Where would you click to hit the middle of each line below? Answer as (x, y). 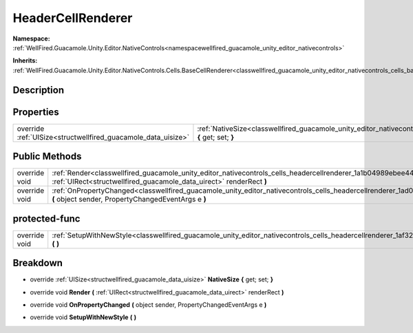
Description (39, 90)
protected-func (46, 218)
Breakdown (38, 263)
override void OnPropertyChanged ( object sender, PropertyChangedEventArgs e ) (148, 304)
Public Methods (47, 157)
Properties (36, 112)
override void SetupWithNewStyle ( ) (83, 317)
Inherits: (25, 61)
